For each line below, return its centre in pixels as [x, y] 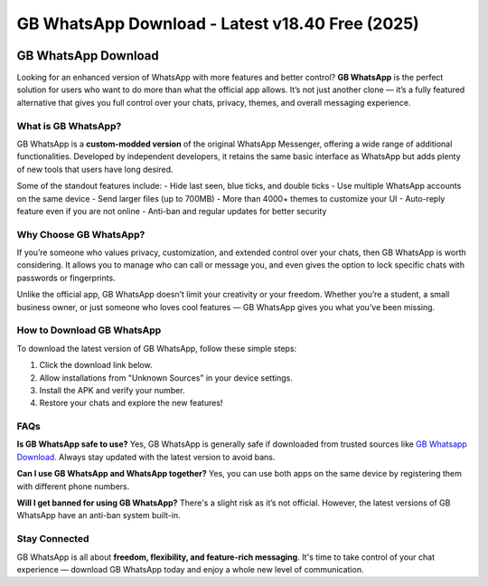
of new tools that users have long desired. [95, 169]
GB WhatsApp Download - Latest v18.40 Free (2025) [218, 24]
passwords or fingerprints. [66, 278]
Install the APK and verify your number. [112, 390]
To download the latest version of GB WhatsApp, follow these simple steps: [157, 348]
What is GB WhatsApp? [69, 126]
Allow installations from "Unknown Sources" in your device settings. [166, 378]
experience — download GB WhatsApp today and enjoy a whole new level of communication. [190, 569]
